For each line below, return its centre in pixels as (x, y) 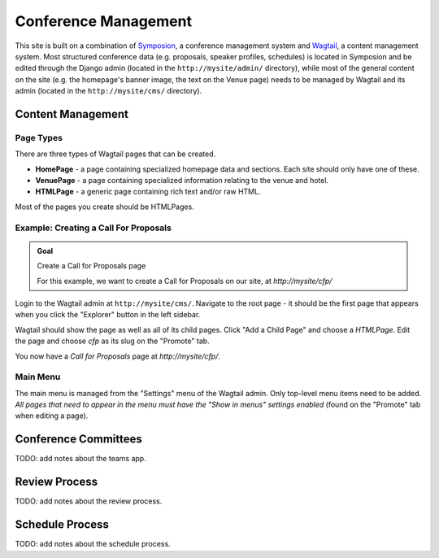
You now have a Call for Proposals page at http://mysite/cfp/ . (118, 356)
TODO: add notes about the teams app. (80, 459)
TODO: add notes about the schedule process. (93, 544)
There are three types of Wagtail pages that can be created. (115, 154)
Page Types (39, 137)
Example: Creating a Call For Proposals (93, 228)
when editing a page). (52, 416)
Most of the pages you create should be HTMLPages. (104, 207)
